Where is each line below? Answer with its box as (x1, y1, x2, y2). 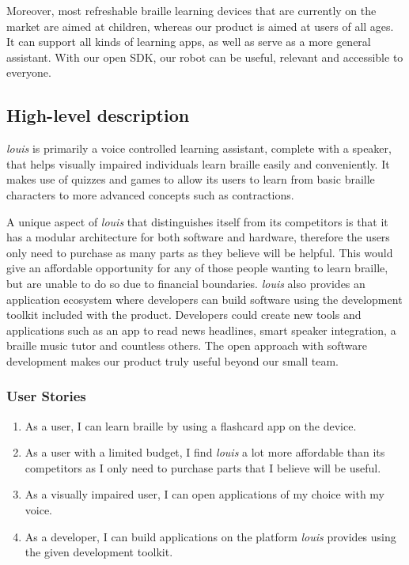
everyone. (6, 64, 51, 81)
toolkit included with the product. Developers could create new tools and (6, 306, 362, 323)
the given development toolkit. (25, 544, 173, 560)
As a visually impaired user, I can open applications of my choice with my (25, 486, 384, 502)
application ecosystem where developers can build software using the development (6, 290, 403, 307)
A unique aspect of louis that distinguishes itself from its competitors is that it (6, 213, 388, 229)
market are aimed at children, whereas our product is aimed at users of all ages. (6, 17, 394, 34)
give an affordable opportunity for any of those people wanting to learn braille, (6, 260, 388, 276)
